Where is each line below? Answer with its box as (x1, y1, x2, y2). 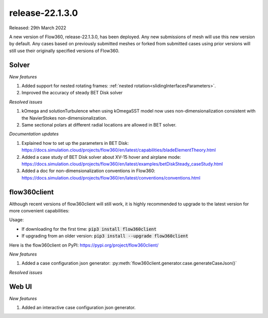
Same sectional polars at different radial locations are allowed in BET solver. (21, 122, 177, 127)
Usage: (9, 217, 24, 223)
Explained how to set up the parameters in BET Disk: (21, 140, 129, 146)
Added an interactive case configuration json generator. (21, 305, 136, 311)
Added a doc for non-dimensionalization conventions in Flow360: (21, 168, 156, 174)
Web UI (9, 282, 32, 291)
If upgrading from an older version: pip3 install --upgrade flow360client (21, 233, 189, 239)
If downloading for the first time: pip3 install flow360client (21, 226, 157, 232)
